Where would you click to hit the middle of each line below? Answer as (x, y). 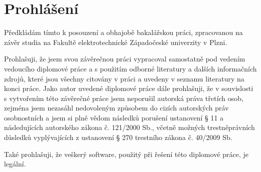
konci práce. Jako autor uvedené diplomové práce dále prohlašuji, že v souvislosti (129, 88)
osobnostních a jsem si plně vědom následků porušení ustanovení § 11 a (114, 117)
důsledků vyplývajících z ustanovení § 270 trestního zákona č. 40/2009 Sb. (118, 137)
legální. (15, 164)
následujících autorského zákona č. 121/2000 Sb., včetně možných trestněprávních (129, 127)
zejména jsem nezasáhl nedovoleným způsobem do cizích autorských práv (116, 108)
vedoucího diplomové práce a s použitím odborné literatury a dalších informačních (130, 68)
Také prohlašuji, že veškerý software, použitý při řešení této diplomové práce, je (126, 154)
